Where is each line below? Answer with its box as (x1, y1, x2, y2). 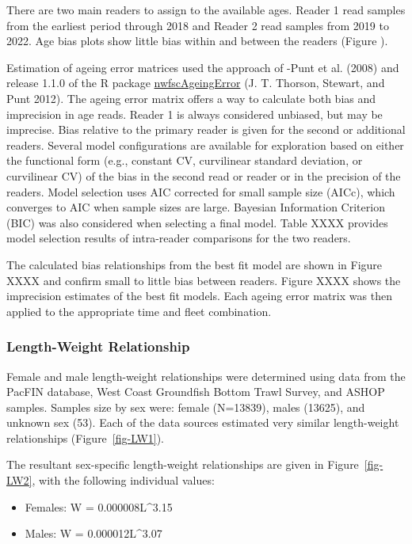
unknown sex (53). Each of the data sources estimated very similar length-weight (6, 414, 399, 431)
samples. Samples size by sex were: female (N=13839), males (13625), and (6, 398, 365, 415)
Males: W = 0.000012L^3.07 (25, 525, 162, 542)
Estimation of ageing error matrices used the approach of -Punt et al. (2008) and (6, 59, 399, 75)
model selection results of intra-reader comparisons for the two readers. (6, 230, 351, 246)
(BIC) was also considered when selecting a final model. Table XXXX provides (6, 214, 388, 230)
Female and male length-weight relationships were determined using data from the (6, 367, 406, 384)
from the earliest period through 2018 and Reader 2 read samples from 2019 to (6, 17, 389, 33)
